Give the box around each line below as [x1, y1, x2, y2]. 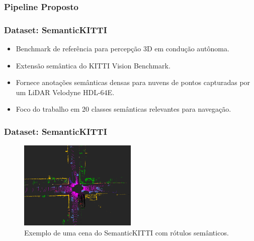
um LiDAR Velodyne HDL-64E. [16, 87, 115, 97]
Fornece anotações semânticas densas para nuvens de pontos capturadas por [16, 77, 250, 88]
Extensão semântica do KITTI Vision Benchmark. [16, 60, 171, 70]
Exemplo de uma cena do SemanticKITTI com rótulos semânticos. [24, 227, 229, 237]
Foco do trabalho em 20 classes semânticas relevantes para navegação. [16, 104, 231, 114]
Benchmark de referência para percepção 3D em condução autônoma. [16, 43, 229, 54]
